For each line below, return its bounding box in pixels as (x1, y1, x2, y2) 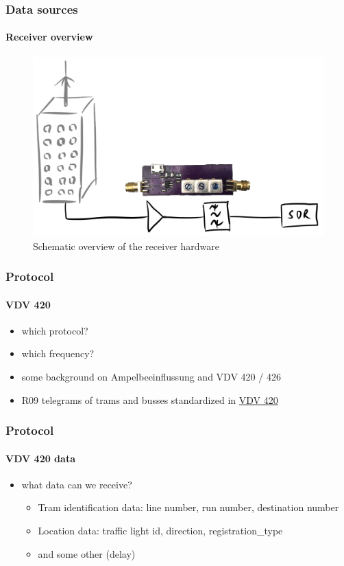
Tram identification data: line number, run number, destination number (38, 500, 339, 514)
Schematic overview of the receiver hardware (33, 238, 219, 253)
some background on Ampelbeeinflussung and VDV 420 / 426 (21, 369, 281, 383)
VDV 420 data (5, 451, 75, 465)
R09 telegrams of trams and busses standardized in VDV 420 (21, 392, 278, 407)
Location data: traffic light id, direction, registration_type (38, 523, 283, 537)
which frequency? (21, 346, 95, 361)
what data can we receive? (21, 477, 132, 491)
